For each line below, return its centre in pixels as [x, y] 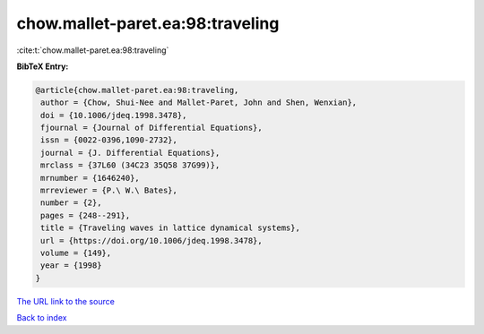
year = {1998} [71, 265]
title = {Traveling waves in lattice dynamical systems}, [170, 228]
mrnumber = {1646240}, [91, 178]
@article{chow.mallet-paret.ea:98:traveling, [137, 90]
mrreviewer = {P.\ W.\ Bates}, [109, 191]
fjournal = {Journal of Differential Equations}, [152, 128]
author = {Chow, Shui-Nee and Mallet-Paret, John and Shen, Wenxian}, [199, 103]
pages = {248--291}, [86, 215]
